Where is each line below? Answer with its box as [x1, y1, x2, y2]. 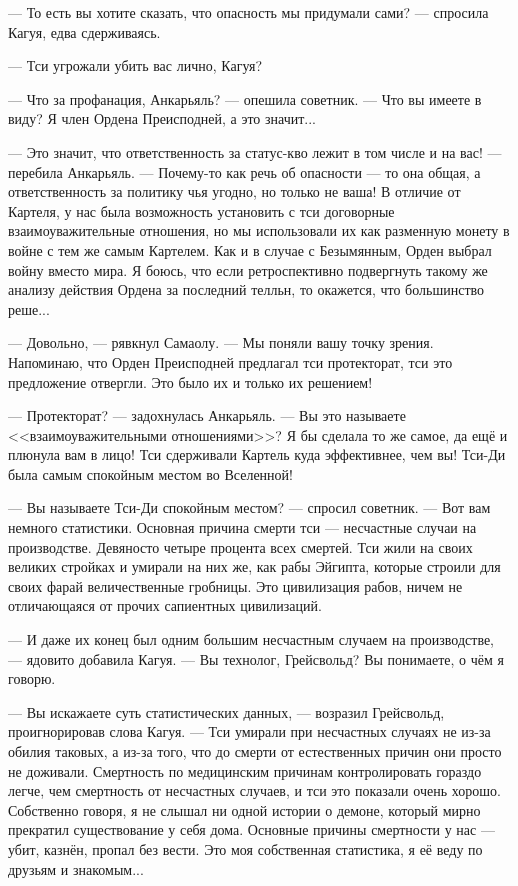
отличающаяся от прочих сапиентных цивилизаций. [8, 595, 322, 616]
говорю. [8, 668, 56, 689]
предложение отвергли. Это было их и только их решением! [8, 371, 373, 392]
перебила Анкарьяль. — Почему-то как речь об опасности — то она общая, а [8, 161, 481, 182]
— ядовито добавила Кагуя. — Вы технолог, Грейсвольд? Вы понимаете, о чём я [8, 648, 504, 669]
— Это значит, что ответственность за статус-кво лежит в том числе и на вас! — [8, 141, 502, 162]
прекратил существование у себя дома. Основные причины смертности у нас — [8, 819, 495, 840]
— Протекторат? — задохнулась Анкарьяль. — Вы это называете [8, 405, 406, 426]
